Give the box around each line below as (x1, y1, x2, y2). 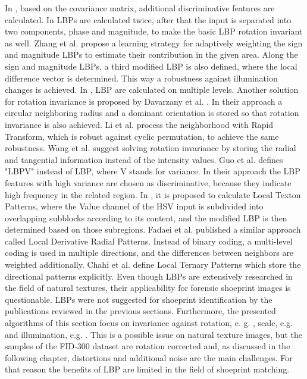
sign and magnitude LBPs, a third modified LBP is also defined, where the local (5, 59, 297, 72)
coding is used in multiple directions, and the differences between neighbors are (5, 246, 294, 259)
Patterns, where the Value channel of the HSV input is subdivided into (5, 200, 264, 212)
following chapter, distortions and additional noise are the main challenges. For (5, 351, 293, 364)
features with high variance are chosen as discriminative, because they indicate (5, 176, 292, 189)
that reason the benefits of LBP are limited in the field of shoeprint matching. (5, 363, 290, 375)
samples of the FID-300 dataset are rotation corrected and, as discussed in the (5, 340, 290, 352)
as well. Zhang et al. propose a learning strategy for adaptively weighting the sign (5, 36, 303, 49)
